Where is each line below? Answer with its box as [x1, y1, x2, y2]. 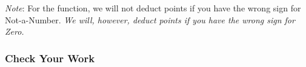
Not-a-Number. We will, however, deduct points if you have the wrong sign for [5, 13, 295, 26]
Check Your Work [5, 50, 95, 65]
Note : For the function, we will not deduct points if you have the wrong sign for [5, 2, 301, 14]
